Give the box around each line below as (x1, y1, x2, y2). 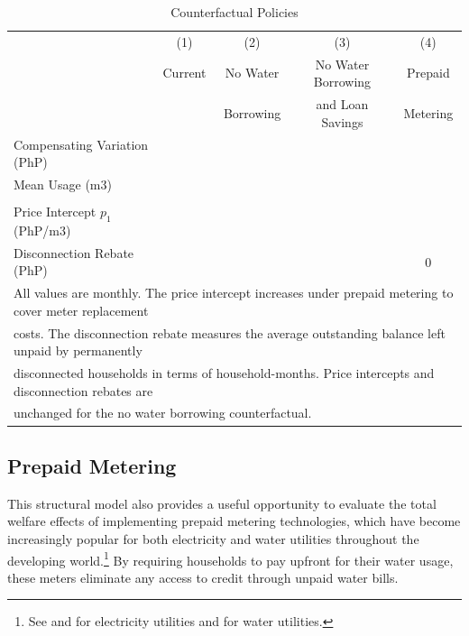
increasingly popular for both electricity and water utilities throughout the (7, 529, 419, 548)
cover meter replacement (14, 300, 149, 319)
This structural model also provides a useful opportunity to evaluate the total (7, 493, 437, 512)
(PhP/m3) (14, 220, 71, 239)
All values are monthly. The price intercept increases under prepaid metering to (14, 283, 454, 302)
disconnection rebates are (14, 381, 153, 400)
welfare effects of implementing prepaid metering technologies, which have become (7, 512, 461, 530)
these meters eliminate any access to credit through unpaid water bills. (7, 567, 399, 586)
